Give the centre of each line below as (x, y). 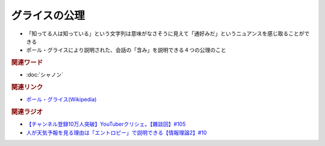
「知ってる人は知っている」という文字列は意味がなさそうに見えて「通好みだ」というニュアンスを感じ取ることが (165, 34)
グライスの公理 (48, 16)
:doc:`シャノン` (45, 75)
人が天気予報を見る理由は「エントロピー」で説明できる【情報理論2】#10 (116, 132)
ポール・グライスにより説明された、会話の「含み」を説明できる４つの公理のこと (126, 50)
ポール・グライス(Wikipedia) (61, 99)
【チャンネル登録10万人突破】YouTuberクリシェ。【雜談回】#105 (106, 124)
